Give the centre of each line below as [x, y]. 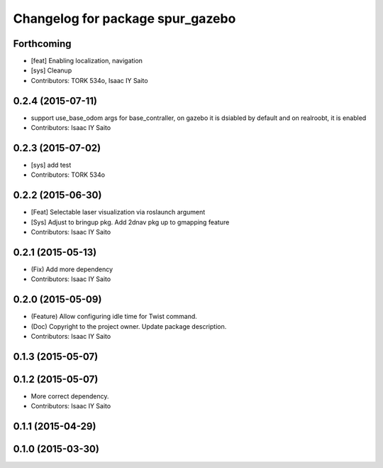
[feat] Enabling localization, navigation [87, 61]
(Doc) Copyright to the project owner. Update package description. [129, 326]
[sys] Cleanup [51, 70]
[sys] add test [51, 165]
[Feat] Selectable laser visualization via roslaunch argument [118, 212]
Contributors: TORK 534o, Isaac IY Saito [89, 80]
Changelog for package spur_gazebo [124, 18]
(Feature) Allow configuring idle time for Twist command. [114, 317]
